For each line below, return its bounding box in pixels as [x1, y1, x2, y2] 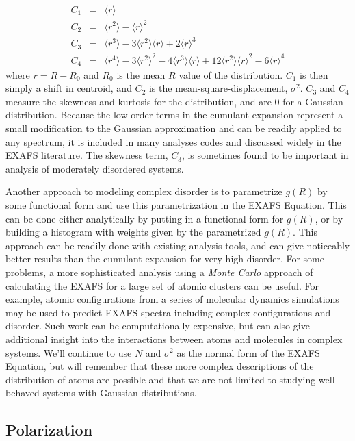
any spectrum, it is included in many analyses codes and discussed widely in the [5, 134, 341, 149]
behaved [5, 386, 40, 400]
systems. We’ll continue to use [5, 345, 132, 360]
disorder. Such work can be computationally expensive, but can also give [5, 318, 310, 333]
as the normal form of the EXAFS [176, 345, 320, 360]
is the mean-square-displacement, [148, 81, 288, 95]
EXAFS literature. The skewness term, [5, 148, 168, 162]
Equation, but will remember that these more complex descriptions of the [5, 359, 314, 373]
